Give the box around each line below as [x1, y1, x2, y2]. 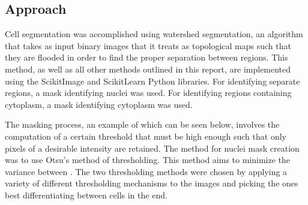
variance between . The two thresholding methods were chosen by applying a [5, 165, 288, 177]
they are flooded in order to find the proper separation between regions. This [5, 51, 288, 64]
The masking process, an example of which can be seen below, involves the [5, 118, 280, 131]
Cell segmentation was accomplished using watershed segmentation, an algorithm [5, 28, 303, 40]
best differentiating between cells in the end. [5, 188, 168, 201]
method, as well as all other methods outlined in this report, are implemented [5, 62, 291, 75]
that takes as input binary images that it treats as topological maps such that [5, 39, 291, 52]
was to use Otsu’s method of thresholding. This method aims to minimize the [5, 153, 290, 166]
